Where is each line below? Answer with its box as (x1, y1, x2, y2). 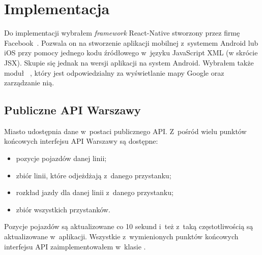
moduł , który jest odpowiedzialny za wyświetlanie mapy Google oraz (4, 67, 224, 78)
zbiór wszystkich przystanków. (16, 204, 110, 214)
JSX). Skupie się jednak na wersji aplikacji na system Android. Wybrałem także (4, 57, 254, 68)
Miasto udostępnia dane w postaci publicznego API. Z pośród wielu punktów (4, 125, 247, 136)
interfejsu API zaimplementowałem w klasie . (4, 241, 146, 251)
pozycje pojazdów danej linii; (16, 153, 107, 164)
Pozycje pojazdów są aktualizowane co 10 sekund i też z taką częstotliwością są (4, 221, 253, 232)
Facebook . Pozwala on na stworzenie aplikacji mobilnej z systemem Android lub (4, 37, 258, 48)
